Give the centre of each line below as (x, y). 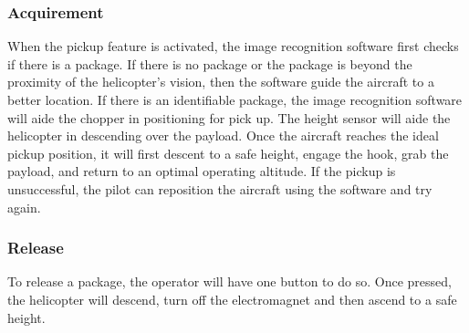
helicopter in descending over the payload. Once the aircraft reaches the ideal (223, 135)
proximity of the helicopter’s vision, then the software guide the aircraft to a (221, 82)
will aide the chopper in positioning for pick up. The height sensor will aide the (229, 117)
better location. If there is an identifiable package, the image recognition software (235, 99)
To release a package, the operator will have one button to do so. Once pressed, (229, 281)
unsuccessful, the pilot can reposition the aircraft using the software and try (220, 188)
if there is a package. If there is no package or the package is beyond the (210, 63)
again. (24, 207)
